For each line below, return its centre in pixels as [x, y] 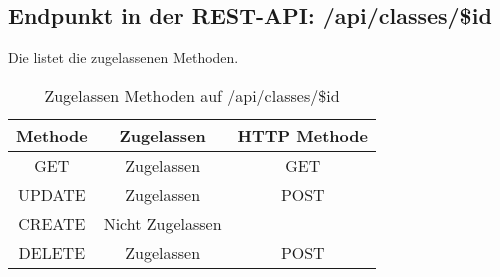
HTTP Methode [302, 135]
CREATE [52, 223]
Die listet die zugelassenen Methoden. [123, 57]
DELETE [52, 252]
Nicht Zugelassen [162, 223]
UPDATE [51, 194]
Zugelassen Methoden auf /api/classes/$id [192, 95]
